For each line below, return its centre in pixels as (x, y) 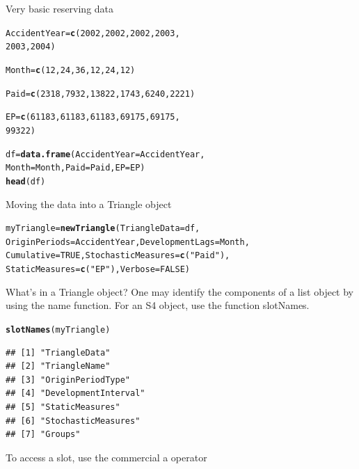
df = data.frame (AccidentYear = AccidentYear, (105, 154)
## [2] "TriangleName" (58, 366)
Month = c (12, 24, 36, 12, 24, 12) (71, 70)
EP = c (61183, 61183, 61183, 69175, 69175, (93, 117)
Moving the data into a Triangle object (89, 204)
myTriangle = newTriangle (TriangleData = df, (103, 229)
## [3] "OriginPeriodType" (68, 380)
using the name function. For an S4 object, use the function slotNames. (158, 305)
